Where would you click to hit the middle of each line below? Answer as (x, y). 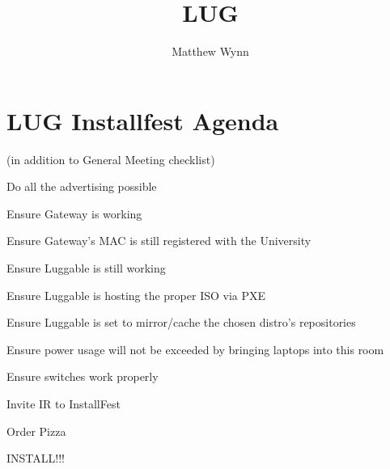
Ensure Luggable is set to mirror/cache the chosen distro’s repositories (181, 322)
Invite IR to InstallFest (64, 404)
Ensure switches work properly (83, 376)
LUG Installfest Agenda (143, 120)
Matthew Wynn (210, 51)
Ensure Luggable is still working (86, 268)
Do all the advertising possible (82, 186)
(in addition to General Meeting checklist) (111, 159)
